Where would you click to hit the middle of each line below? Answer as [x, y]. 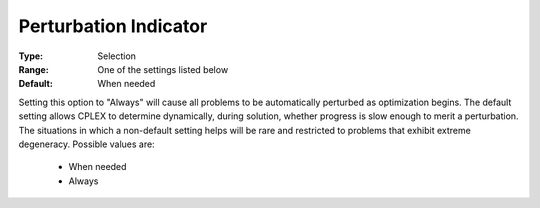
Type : [31, 56]
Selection [117, 56]
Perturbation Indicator [113, 26]
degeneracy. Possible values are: [86, 144]
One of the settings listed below [163, 69]
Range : [33, 69]
